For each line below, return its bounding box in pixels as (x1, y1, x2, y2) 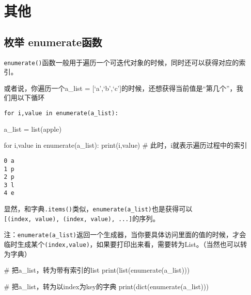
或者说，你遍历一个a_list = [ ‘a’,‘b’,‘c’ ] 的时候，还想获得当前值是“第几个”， (4, 83, 236, 93)
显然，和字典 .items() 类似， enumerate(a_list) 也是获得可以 (4, 204, 192, 214)
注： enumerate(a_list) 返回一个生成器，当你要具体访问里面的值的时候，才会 (4, 229, 246, 240)
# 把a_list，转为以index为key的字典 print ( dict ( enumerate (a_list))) (4, 281, 209, 291)
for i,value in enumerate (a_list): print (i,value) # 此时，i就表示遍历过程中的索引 (4, 140, 247, 150)
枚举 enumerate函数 (4, 34, 102, 49)
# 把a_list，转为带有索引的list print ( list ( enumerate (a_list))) (4, 265, 190, 275)
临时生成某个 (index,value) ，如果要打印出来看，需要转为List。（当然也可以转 (4, 239, 247, 249)
